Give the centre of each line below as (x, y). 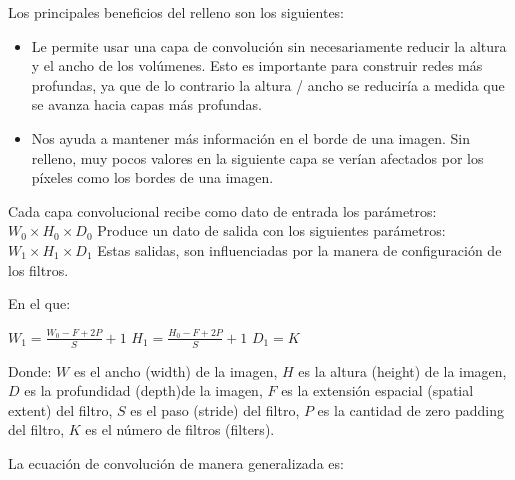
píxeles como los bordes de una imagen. (152, 177)
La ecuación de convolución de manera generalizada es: (176, 462)
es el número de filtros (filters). (180, 429)
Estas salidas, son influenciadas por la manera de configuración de (299, 249)
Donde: (30, 370)
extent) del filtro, (60, 409)
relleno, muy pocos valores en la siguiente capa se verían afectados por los (257, 157)
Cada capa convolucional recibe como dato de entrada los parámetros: (222, 210)
